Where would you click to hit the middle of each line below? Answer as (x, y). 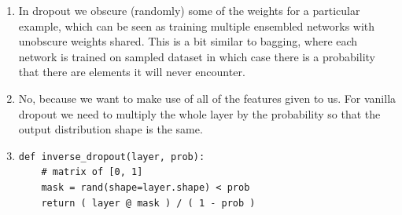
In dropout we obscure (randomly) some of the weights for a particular (189, 10)
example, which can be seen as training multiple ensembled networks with (197, 26)
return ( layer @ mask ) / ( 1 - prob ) (148, 203)
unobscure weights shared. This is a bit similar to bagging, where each (188, 41)
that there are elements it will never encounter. (132, 72)
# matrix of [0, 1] (92, 172)
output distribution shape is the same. (111, 129)
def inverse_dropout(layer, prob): (112, 157)
